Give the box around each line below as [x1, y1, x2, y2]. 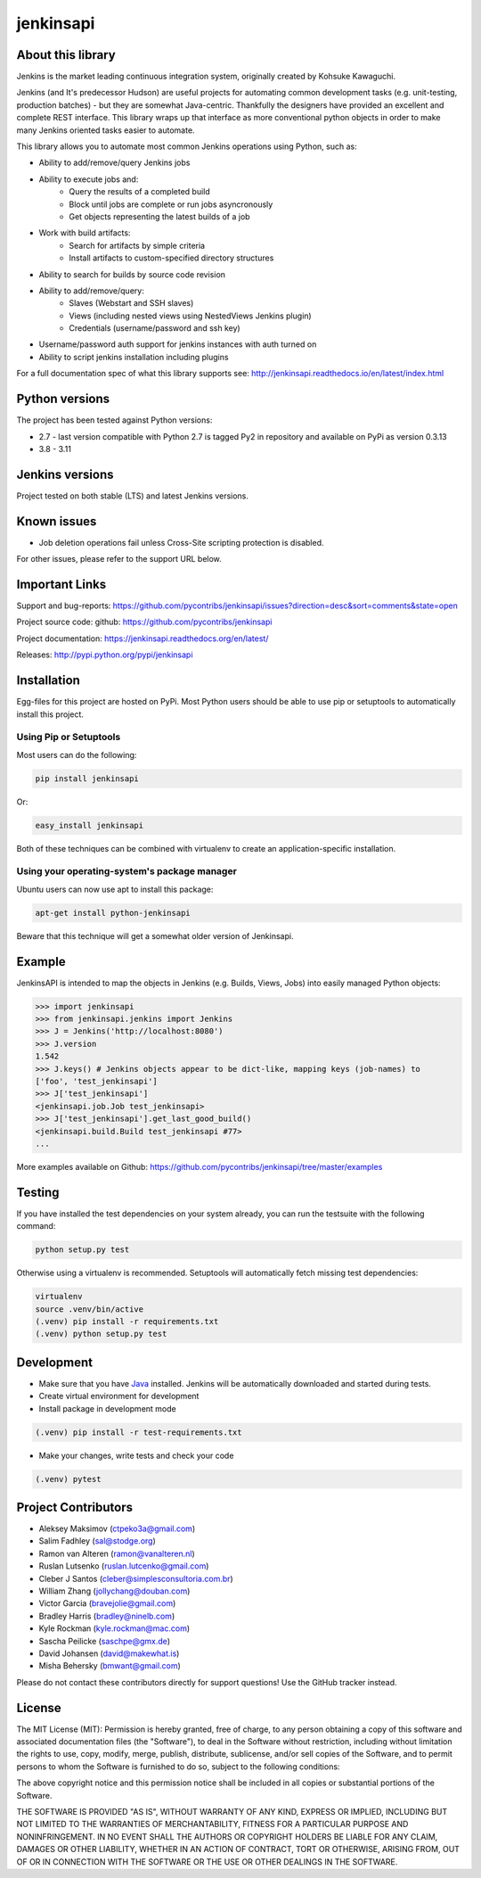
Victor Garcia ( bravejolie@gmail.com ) [38, 1598, 176, 1609]
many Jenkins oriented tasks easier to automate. [16, 125, 195, 136]
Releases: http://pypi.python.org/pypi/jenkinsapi [16, 649, 193, 660]
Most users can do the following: [16, 749, 137, 760]
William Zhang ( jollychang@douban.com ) [38, 1586, 191, 1596]
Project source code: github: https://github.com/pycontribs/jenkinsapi [16, 616, 273, 628]
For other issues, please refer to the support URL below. [16, 554, 222, 564]
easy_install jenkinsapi [35, 820, 144, 830]
